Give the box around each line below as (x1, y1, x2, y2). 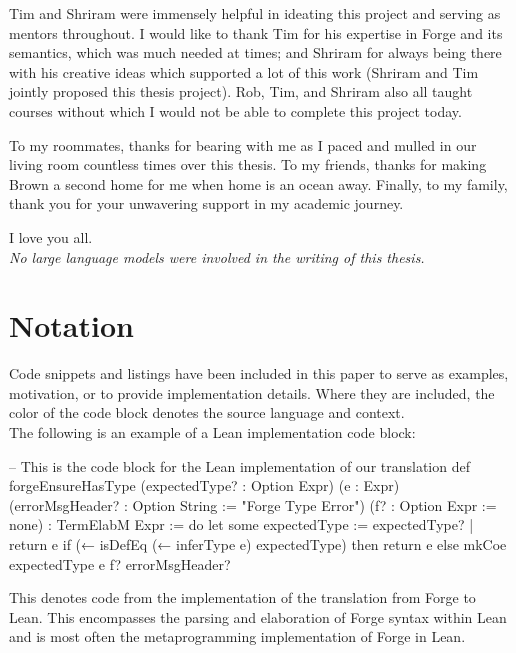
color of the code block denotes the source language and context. (9, 402, 405, 423)
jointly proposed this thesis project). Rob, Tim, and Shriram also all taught (9, 81, 473, 102)
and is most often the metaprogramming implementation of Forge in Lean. (9, 626, 466, 647)
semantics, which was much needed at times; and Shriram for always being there (9, 42, 502, 63)
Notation (9, 305, 134, 346)
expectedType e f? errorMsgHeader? (9, 553, 231, 574)
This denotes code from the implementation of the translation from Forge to (9, 587, 476, 608)
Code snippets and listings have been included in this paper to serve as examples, (9, 363, 509, 384)
